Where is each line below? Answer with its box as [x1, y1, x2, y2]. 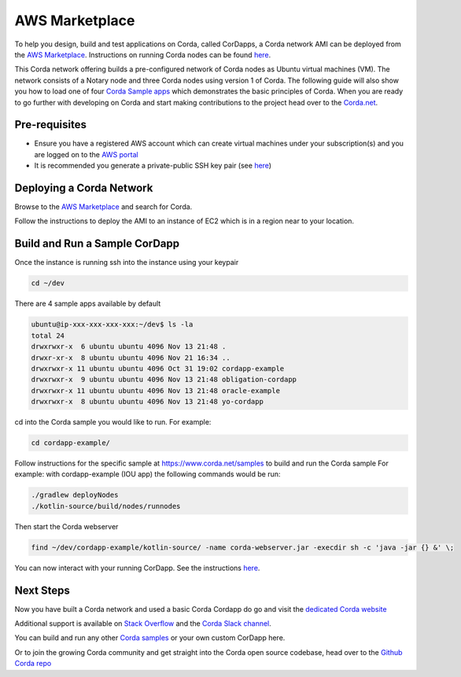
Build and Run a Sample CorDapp [14, 237, 180, 251]
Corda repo [14, 659, 52, 668]
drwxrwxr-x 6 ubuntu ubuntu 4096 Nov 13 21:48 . [31, 342, 227, 351]
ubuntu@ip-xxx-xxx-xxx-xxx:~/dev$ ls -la [31, 320, 194, 329]
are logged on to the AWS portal [34, 149, 138, 159]
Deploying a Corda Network [14, 182, 153, 194]
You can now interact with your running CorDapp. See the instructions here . [14, 563, 260, 572]
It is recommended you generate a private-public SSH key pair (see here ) [34, 161, 271, 171]
